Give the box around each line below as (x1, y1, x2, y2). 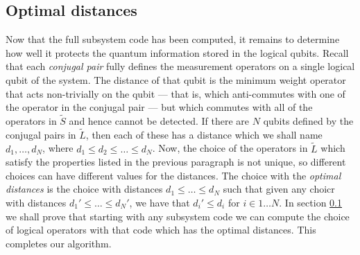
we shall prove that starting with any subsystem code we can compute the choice (6, 209, 350, 223)
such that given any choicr (223, 182, 335, 196)
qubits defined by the (263, 113, 354, 127)
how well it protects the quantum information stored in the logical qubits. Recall (6, 45, 349, 60)
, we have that (129, 195, 190, 209)
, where (42, 141, 74, 155)
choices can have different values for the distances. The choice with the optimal (6, 168, 341, 182)
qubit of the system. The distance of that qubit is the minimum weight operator (6, 72, 346, 87)
